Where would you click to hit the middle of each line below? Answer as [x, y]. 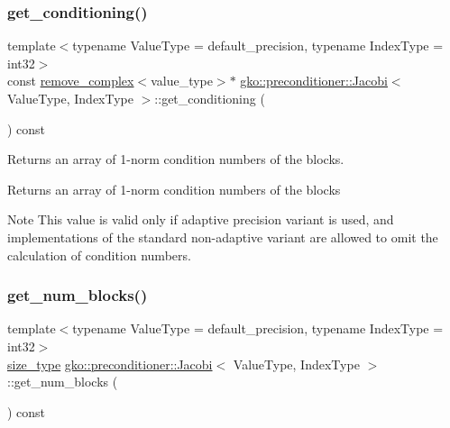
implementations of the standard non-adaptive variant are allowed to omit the [223, 237]
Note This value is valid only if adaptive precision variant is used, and [201, 219]
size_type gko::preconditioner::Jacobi [110, 364]
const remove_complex [71, 81]
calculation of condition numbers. [99, 255]
